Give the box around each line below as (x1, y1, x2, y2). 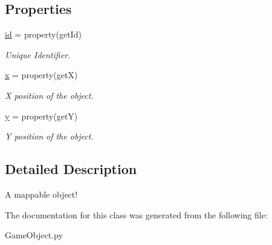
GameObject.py (5, 229, 63, 241)
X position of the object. (5, 89, 94, 101)
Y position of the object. (5, 130, 94, 143)
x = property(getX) (5, 69, 78, 81)
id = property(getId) (5, 28, 82, 41)
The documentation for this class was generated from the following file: (5, 208, 268, 221)
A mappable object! (5, 187, 78, 200)
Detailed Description (5, 159, 137, 178)
